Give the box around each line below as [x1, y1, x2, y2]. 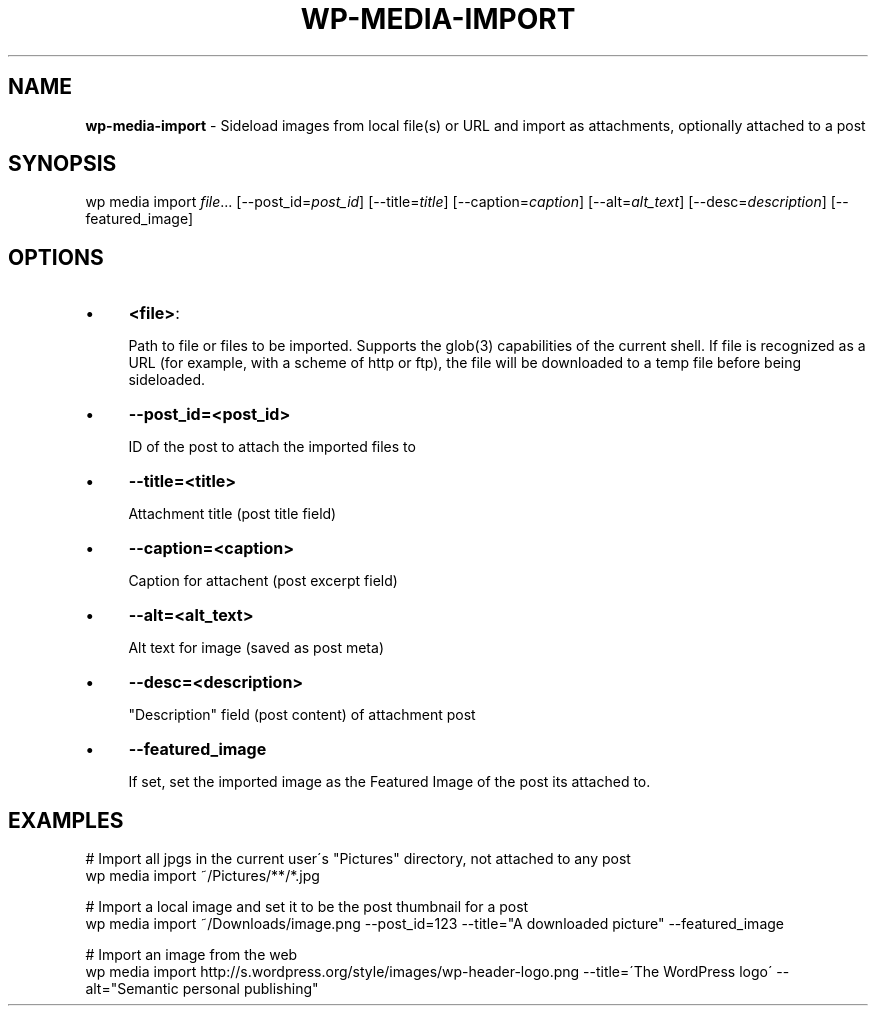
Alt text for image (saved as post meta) [128, 639, 384, 657]
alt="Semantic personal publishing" [85, 980, 319, 998]
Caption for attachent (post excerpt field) [128, 572, 398, 590]
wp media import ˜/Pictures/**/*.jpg [85, 867, 320, 885]
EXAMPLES [8, 807, 124, 833]
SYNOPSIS [8, 151, 117, 177]
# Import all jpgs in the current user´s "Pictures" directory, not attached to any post [85, 850, 631, 868]
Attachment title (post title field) [128, 505, 337, 523]
